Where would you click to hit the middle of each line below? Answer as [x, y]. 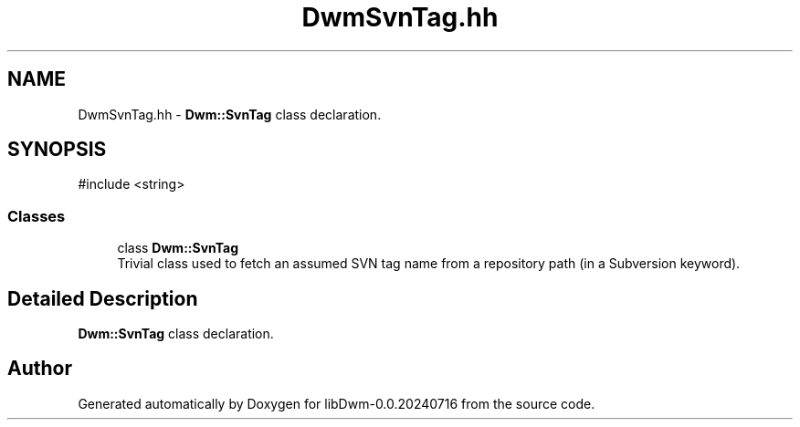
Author [40, 369]
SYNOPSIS [57, 150]
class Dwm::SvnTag [178, 248]
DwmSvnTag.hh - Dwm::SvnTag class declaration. [230, 114]
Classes [37, 216]
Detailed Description [103, 298]
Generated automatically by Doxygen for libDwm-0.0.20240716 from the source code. [337, 403]
